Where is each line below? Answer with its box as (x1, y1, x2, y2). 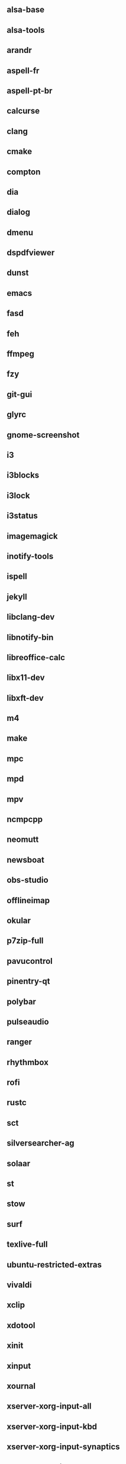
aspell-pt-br (7, 86, 53, 96)
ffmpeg (7, 349, 35, 359)
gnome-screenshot (7, 430, 80, 440)
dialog (7, 207, 30, 217)
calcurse (7, 106, 40, 116)
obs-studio (7, 875, 49, 885)
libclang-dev (7, 612, 55, 622)
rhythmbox (7, 1057, 49, 1067)
